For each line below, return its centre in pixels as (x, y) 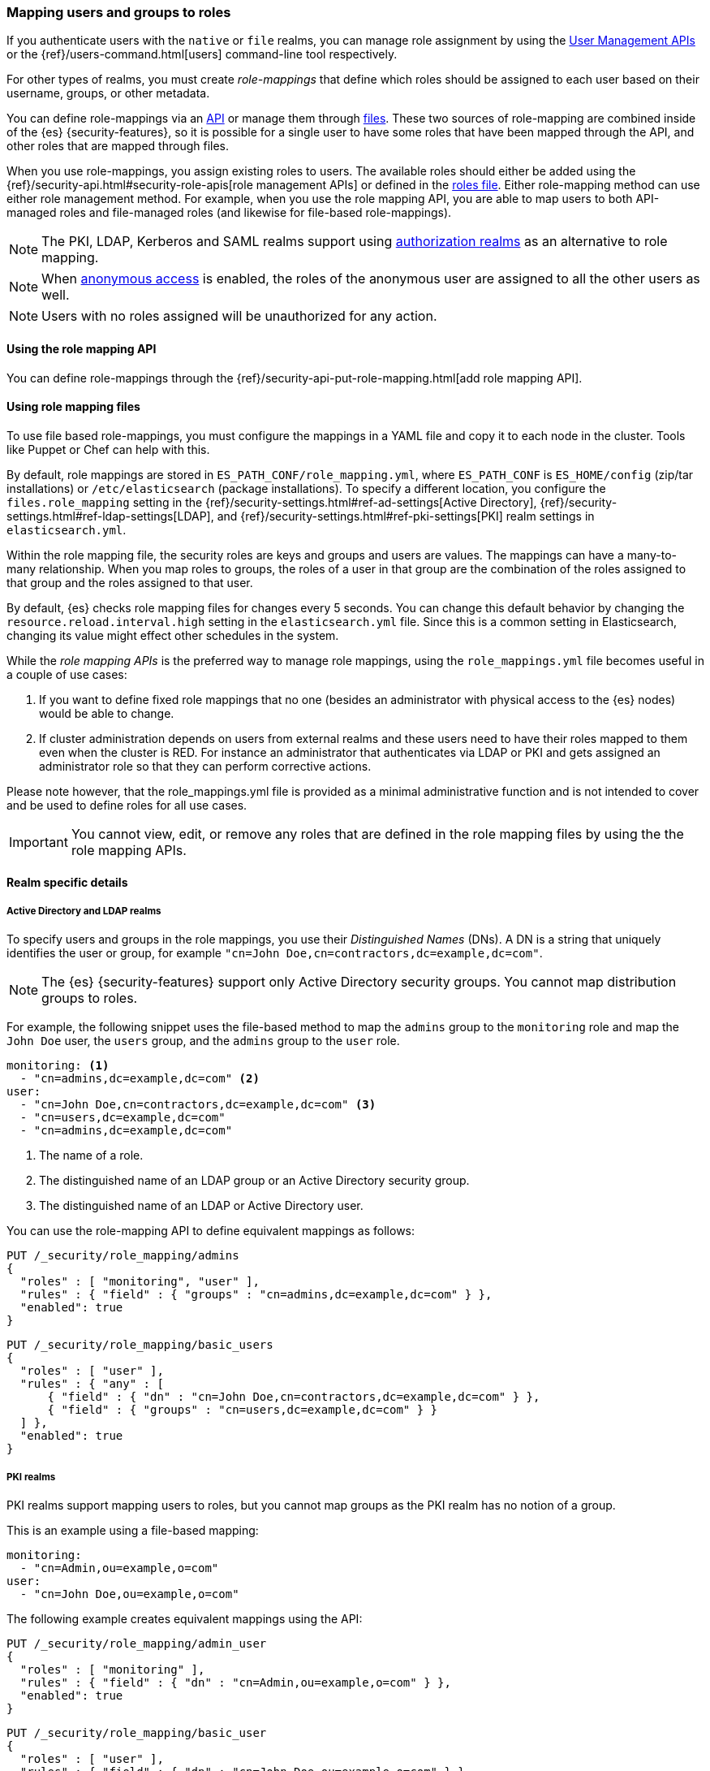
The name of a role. (91, 1155)
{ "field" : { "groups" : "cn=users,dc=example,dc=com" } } (243, 1410)
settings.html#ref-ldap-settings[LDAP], (110, 516)
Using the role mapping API (82, 348)
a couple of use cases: (67, 674)
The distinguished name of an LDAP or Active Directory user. (201, 1206)
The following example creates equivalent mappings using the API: (185, 1618)
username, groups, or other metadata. (108, 93)
